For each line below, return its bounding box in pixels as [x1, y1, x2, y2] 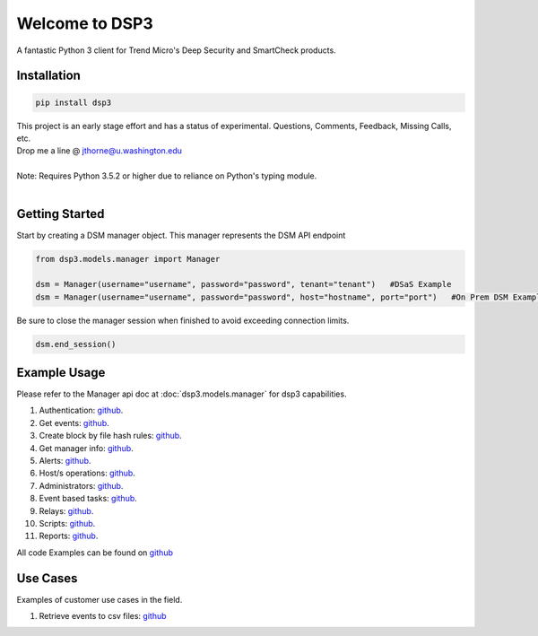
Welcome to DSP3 [16, 13, 153, 33]
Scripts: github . [39, 518, 96, 528]
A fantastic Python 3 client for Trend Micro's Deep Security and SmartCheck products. [16, 45, 336, 56]
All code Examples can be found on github [16, 547, 174, 558]
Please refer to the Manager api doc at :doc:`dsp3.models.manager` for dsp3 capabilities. [16, 388, 347, 399]
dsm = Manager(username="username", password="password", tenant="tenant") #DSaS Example [35, 279, 452, 290]
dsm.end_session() [35, 339, 117, 349]
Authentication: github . [39, 405, 124, 416]
